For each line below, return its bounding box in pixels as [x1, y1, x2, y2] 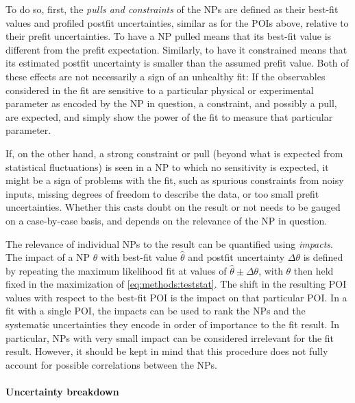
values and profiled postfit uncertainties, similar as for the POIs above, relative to [5, 15, 349, 30]
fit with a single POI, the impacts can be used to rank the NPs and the [5, 303, 306, 318]
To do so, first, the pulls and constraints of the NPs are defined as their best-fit [5, 2, 339, 16]
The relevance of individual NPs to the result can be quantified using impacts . [5, 236, 333, 251]
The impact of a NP [5, 250, 90, 264]
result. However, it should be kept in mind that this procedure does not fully [5, 344, 328, 358]
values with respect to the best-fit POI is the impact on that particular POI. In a [5, 290, 347, 304]
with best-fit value [100, 250, 177, 264]
